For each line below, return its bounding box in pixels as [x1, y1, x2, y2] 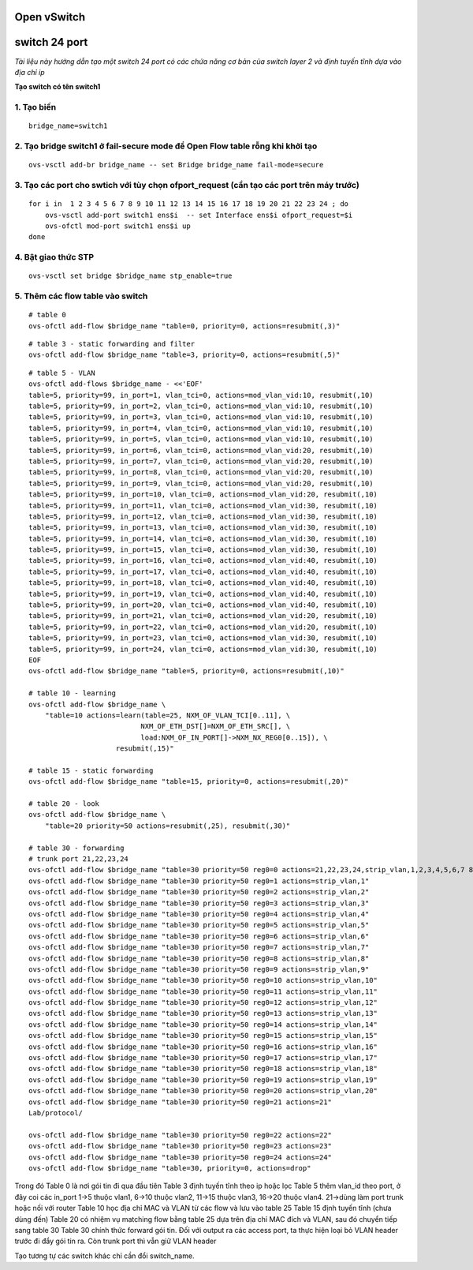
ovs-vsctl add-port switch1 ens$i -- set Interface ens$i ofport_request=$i [44, 210, 353, 219]
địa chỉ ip [14, 67, 45, 77]
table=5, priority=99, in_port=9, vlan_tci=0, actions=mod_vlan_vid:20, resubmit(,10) [28, 478, 374, 488]
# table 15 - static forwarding [28, 766, 154, 775]
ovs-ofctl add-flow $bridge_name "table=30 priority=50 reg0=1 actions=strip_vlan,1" [28, 876, 370, 886]
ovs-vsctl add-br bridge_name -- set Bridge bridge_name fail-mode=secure [28, 160, 324, 170]
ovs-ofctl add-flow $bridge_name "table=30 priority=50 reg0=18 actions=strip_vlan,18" [28, 1064, 378, 1073]
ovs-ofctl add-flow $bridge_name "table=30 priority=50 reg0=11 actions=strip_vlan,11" [28, 987, 378, 996]
